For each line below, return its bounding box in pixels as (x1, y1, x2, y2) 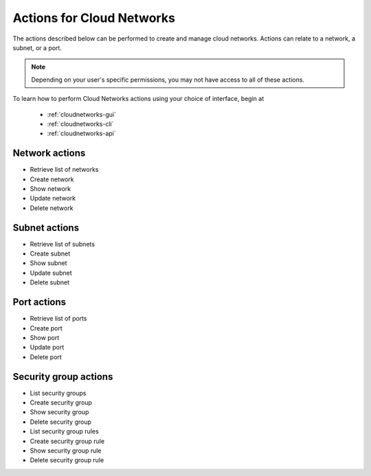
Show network (30, 184, 71, 192)
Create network (30, 175, 74, 183)
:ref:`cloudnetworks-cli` (47, 120, 114, 128)
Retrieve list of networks (30, 166, 99, 174)
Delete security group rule (30, 456, 104, 464)
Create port (30, 324, 63, 332)
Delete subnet (30, 278, 70, 286)
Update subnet (30, 269, 72, 277)
